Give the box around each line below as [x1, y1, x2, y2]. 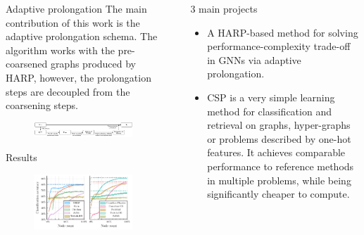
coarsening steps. [6, 98, 78, 113]
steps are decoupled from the [6, 84, 130, 99]
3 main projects [190, 1, 258, 15]
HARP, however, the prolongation [6, 70, 151, 84]
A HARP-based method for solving [207, 25, 358, 39]
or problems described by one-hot [207, 131, 351, 146]
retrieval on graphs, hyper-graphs [207, 118, 351, 132]
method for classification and [207, 103, 332, 118]
